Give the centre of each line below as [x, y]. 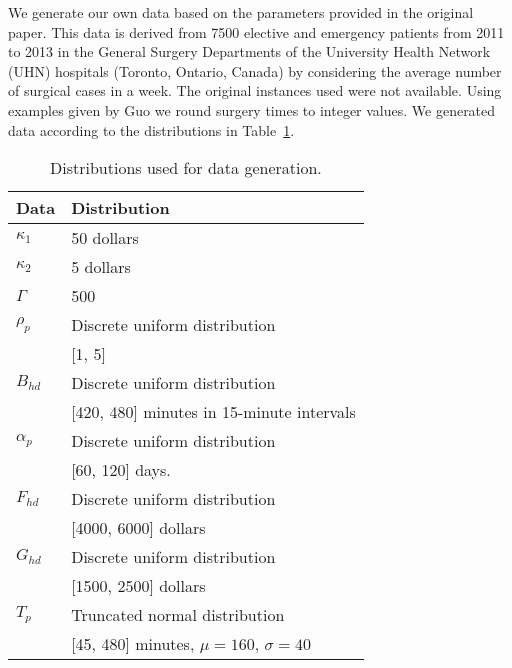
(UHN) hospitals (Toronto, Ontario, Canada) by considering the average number [255, 70]
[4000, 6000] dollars [138, 528]
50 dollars [105, 238]
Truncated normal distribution [178, 615]
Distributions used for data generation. [186, 168]
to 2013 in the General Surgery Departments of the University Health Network [249, 51]
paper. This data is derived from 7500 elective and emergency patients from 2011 [256, 31]
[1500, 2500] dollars [138, 586]
